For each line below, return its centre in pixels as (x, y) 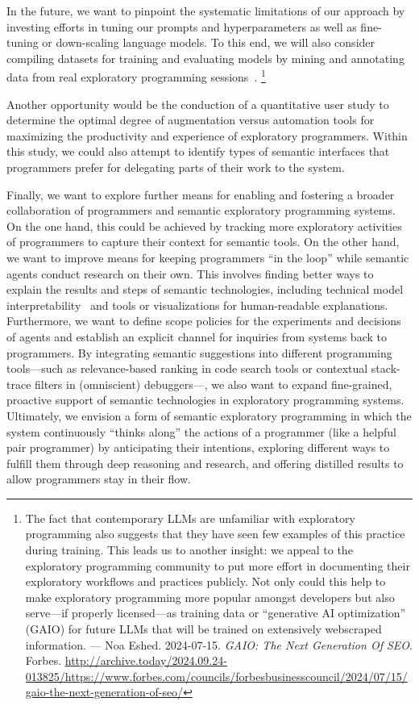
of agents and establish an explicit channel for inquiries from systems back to (197, 336)
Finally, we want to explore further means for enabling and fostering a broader (201, 194)
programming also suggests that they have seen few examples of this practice (215, 534)
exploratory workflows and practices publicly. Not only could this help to (205, 581)
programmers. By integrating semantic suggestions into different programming (199, 352)
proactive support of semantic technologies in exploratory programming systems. (205, 400)
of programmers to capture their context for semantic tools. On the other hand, (203, 242)
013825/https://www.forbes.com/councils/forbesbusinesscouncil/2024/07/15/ (216, 676)
